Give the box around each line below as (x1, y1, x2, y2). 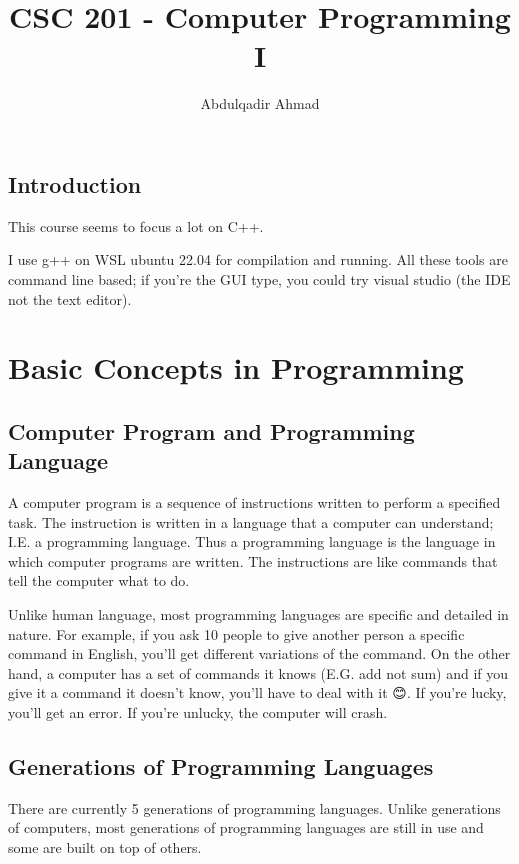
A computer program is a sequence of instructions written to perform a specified (8, 492, 501, 513)
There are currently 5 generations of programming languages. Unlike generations (8, 797, 501, 818)
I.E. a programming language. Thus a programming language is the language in (8, 531, 496, 552)
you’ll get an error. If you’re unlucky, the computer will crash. (8, 702, 388, 722)
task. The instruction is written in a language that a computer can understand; (8, 511, 494, 532)
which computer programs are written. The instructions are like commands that (8, 550, 498, 571)
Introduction (8, 168, 142, 199)
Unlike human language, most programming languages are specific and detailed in (8, 604, 509, 625)
